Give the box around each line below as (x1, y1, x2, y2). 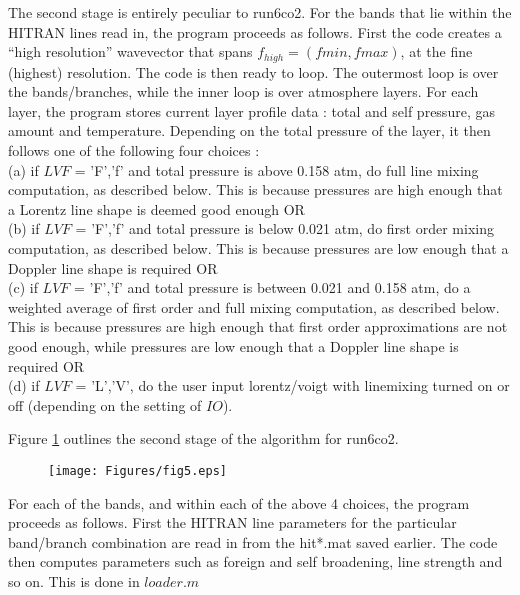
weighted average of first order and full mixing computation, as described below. (8, 296, 500, 317)
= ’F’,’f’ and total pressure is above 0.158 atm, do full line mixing (74, 159, 479, 180)
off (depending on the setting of (8, 394, 202, 415)
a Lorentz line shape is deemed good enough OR (8, 198, 305, 219)
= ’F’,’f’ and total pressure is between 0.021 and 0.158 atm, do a (74, 277, 471, 298)
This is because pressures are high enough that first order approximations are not (8, 316, 508, 337)
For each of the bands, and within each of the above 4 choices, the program (8, 492, 470, 513)
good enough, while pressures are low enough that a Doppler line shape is (8, 335, 459, 356)
